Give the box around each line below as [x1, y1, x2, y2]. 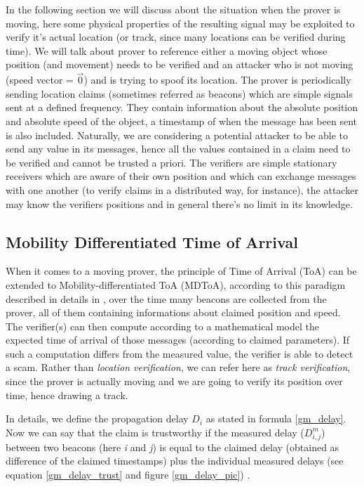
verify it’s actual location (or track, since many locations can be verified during [6, 30, 346, 44]
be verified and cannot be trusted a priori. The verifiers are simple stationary [6, 155, 337, 169]
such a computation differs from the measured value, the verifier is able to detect [6, 346, 353, 361]
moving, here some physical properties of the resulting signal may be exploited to [6, 15, 355, 30]
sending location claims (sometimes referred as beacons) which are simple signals [6, 86, 353, 100]
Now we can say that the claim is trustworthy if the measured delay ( [6, 424, 304, 439]
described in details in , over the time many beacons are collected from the [6, 291, 327, 306]
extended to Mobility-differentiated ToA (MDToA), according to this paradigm [6, 277, 346, 292]
